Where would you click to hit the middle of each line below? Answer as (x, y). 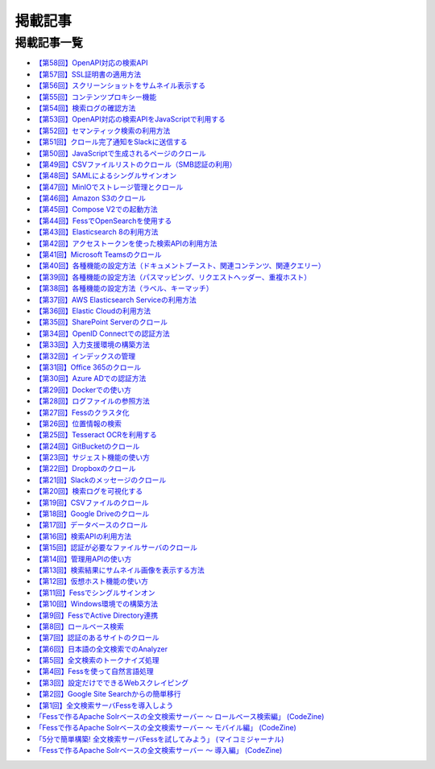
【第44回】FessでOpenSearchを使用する (104, 221)
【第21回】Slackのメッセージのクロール (101, 480)
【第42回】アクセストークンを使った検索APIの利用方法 (126, 243)
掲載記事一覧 (49, 43)
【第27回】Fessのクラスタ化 (82, 412)
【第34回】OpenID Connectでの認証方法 (103, 333)
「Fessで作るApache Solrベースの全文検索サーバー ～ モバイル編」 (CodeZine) (166, 728)
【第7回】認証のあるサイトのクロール (97, 638)
